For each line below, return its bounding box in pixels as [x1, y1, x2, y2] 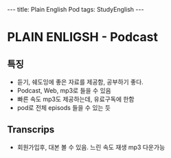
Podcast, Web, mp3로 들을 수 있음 [16, 87, 111, 94]
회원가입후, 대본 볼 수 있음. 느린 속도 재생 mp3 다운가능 [16, 143, 166, 151]
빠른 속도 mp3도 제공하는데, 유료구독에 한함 [16, 95, 135, 103]
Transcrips [7, 124, 55, 135]
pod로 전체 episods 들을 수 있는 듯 [16, 104, 111, 111]
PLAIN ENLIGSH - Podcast [7, 30, 159, 45]
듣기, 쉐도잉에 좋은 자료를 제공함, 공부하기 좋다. [16, 78, 144, 86]
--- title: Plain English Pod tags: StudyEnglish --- [7, 5, 144, 13]
